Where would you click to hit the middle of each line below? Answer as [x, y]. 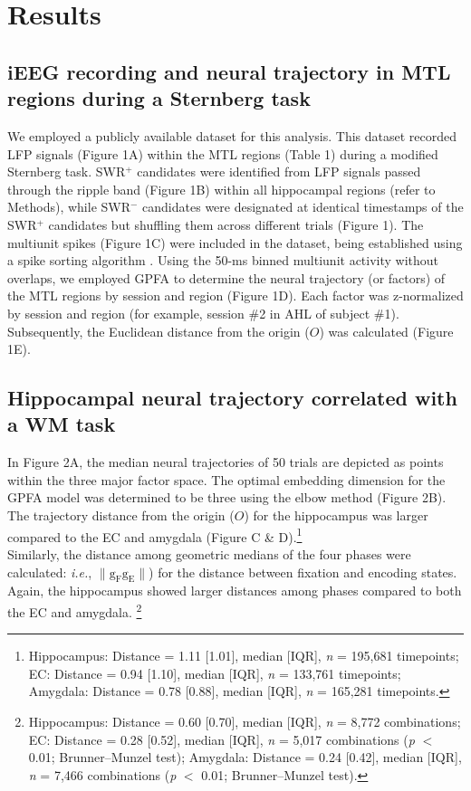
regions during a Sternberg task [159, 98]
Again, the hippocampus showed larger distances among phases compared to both [235, 591]
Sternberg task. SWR [67, 172]
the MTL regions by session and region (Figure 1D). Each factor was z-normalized [235, 295]
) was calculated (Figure [386, 331]
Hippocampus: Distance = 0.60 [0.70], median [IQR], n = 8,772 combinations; [245, 721]
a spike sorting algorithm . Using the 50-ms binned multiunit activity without [223, 260]
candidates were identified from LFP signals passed [279, 172]
